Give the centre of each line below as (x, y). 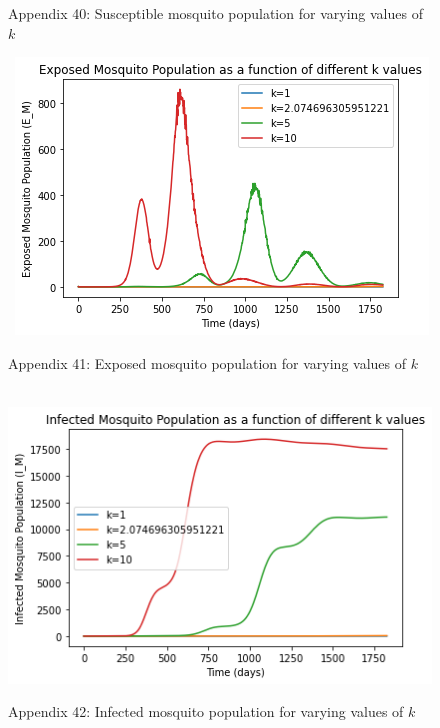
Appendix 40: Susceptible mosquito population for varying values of (215, 13)
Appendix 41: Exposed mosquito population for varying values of (207, 362)
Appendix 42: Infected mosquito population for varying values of (206, 711)
